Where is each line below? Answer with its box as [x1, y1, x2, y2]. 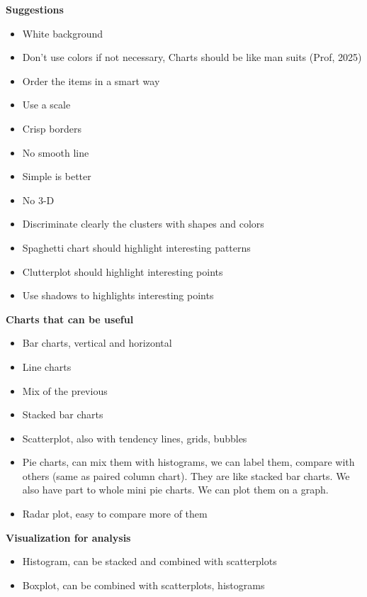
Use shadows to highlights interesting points [22, 288, 214, 303]
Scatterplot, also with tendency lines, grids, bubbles [22, 430, 247, 445]
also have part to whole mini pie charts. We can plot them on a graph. [22, 482, 329, 497]
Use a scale [22, 97, 71, 112]
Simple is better [22, 169, 91, 184]
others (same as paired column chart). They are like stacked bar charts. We [22, 468, 350, 483]
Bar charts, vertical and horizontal [22, 335, 172, 350]
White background [22, 26, 103, 40]
